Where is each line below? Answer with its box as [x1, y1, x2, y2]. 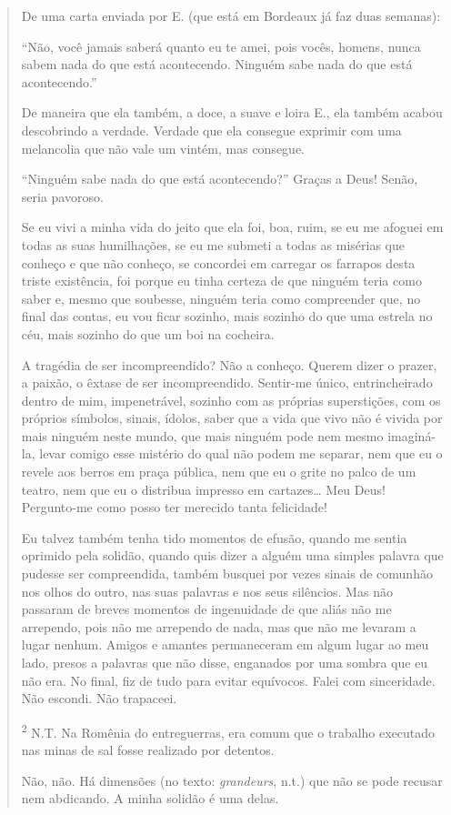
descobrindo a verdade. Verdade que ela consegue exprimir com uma [21, 120, 402, 139]
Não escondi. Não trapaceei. [21, 689, 177, 708]
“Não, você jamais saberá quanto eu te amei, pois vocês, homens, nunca [21, 36, 421, 55]
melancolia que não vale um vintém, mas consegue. [21, 138, 306, 157]
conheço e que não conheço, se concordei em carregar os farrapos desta [21, 253, 416, 272]
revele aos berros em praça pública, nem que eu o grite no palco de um [21, 462, 416, 481]
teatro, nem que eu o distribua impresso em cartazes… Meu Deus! [21, 479, 386, 498]
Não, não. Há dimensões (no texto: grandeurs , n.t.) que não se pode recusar [21, 770, 443, 790]
